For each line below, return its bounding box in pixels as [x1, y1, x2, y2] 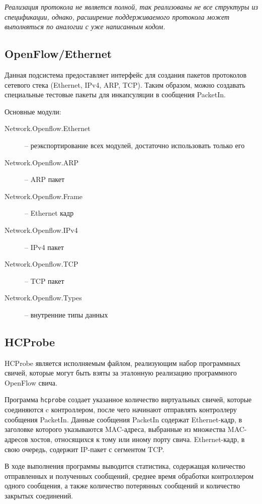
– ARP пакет [25, 174, 65, 184]
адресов [5, 433, 28, 444]
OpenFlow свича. [5, 377, 57, 388]
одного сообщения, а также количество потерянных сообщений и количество [5, 480, 240, 491]
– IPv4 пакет [25, 241, 64, 252]
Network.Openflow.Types [5, 292, 82, 303]
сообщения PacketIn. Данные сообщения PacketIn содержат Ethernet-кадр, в [5, 414, 242, 424]
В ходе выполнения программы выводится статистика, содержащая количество [5, 461, 245, 471]
